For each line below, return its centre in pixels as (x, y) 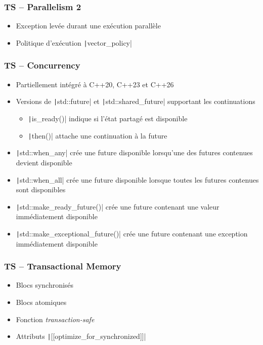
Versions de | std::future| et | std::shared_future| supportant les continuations (136, 101)
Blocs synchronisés (45, 285)
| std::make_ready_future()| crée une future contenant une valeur (118, 206)
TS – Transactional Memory (63, 266)
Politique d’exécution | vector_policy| (74, 42)
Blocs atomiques (41, 302)
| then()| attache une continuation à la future (98, 135)
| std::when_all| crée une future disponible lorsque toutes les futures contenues (137, 179)
